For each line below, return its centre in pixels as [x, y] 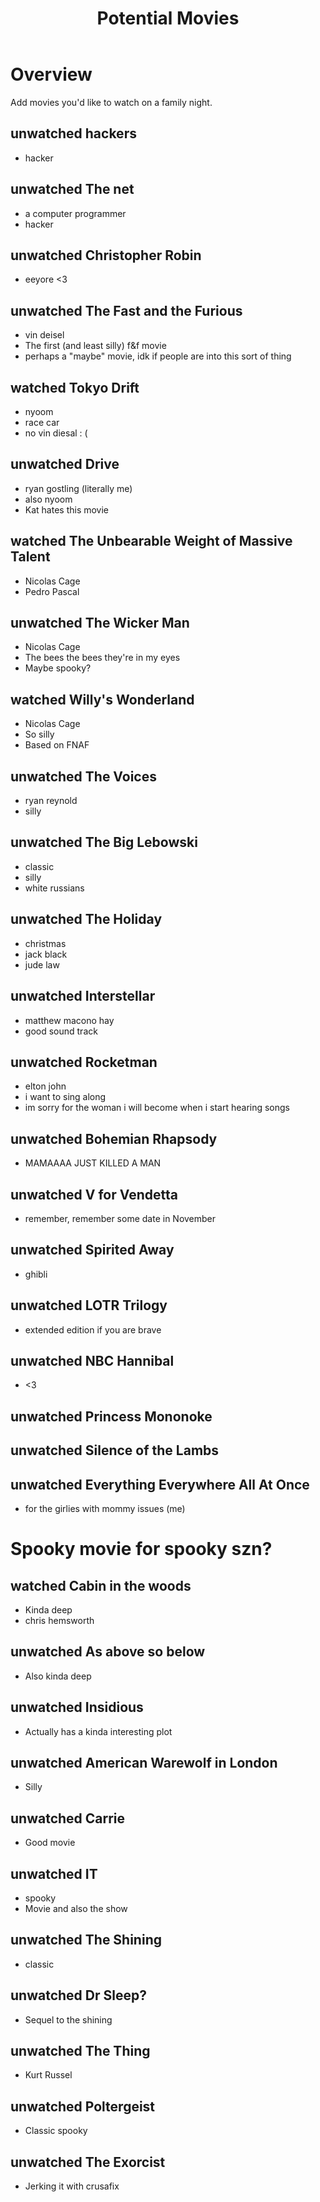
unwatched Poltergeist [83, 2106]
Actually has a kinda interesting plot [98, 1731]
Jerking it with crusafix [72, 2186]
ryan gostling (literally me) [78, 488]
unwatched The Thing [80, 2051]
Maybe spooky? [58, 668]
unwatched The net [72, 189]
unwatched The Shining [86, 1940]
